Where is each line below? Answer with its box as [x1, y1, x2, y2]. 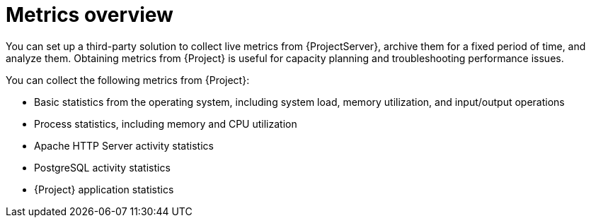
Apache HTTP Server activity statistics [34, 139, 214, 152]
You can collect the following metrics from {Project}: [6, 73, 250, 86]
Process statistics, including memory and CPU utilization [34, 117, 297, 130]
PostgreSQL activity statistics [34, 161, 171, 174]
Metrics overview [6, 3, 173, 27]
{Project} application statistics [34, 183, 174, 195]
